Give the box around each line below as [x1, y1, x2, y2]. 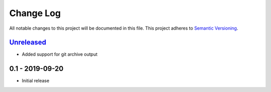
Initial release [22, 78, 50, 84]
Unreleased [9, 38, 47, 47]
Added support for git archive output [22, 51, 98, 57]
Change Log [9, 8, 61, 19]
